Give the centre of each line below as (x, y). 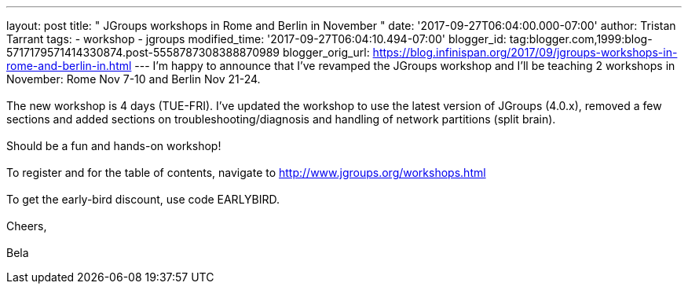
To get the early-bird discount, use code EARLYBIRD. (143, 199)
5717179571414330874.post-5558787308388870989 (143, 52)
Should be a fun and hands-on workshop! (114, 146)
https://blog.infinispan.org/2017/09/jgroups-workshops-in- (525, 52)
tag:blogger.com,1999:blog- (581, 39)
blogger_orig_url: (326, 52)
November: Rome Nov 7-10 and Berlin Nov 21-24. (134, 79)
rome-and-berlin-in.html (69, 66)
